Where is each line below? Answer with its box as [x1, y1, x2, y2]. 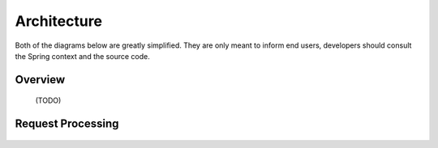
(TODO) [35, 95, 62, 105]
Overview [15, 73, 66, 87]
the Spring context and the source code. [15, 51, 150, 61]
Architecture [15, 12, 103, 30]
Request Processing [15, 117, 119, 131]
